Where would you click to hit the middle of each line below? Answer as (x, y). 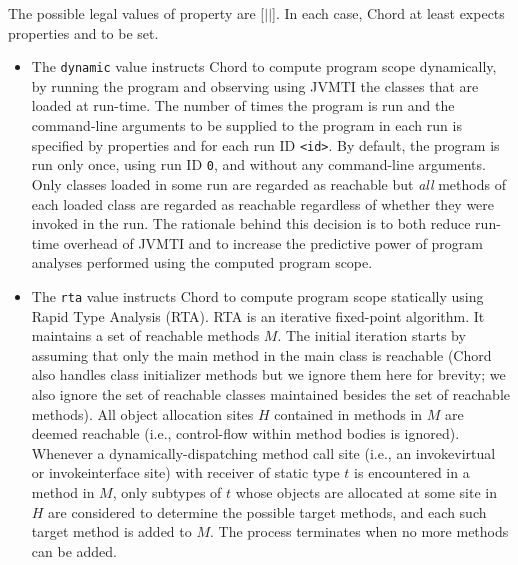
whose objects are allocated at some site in (366, 491)
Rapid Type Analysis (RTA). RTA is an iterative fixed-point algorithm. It (258, 315)
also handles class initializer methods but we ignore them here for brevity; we (268, 374)
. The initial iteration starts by (371, 335)
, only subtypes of (167, 491)
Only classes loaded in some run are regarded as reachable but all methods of (268, 183)
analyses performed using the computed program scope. (202, 262)
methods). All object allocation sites (142, 413)
